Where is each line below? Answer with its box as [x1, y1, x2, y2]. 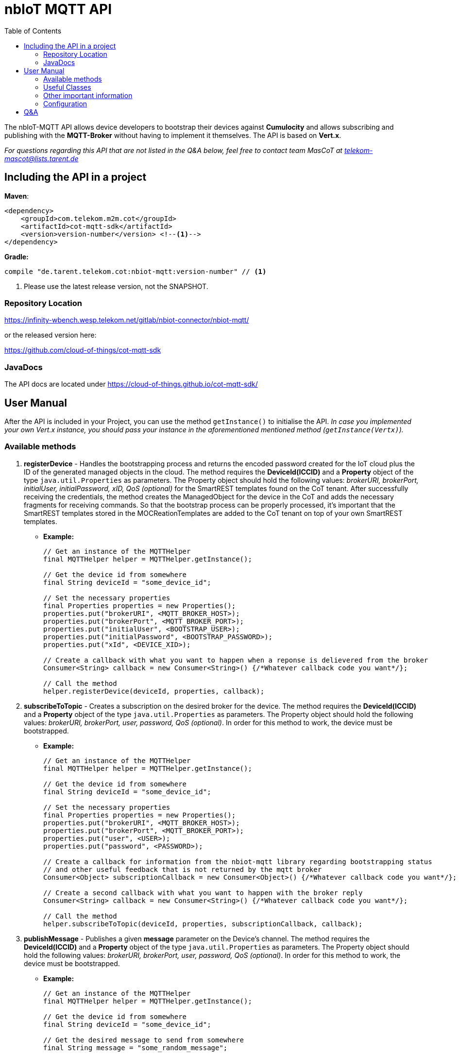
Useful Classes [43, 83, 91, 91]
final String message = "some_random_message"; [43, 1043, 228, 1052]
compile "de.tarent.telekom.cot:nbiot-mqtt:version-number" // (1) [4, 267, 267, 275]
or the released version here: [4, 331, 97, 340]
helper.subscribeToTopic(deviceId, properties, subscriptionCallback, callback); [43, 920, 363, 928]
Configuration [43, 99, 87, 108]
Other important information [43, 91, 133, 100]
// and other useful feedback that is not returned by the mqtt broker [43, 865, 322, 873]
